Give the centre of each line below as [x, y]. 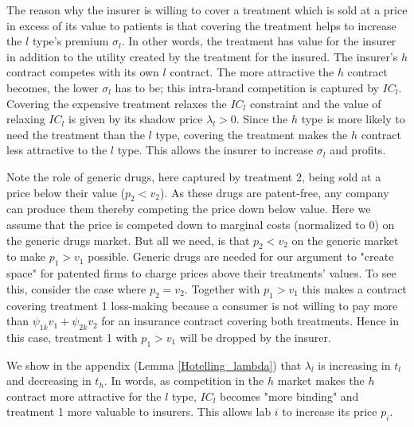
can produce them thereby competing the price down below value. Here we [189, 209]
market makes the [321, 380]
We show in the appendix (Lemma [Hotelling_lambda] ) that [154, 365]
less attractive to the [57, 150]
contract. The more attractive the [252, 72]
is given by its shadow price [135, 119]
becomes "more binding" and [289, 396]
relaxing [26, 119]
